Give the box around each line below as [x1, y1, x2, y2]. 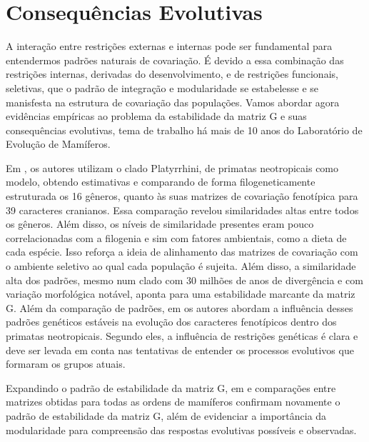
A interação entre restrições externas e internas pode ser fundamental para [6, 39, 333, 54]
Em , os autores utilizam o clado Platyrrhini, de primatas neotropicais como [6, 160, 339, 175]
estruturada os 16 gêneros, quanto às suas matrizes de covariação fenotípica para [6, 189, 358, 204]
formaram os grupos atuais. [6, 356, 126, 371]
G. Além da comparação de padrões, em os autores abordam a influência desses [6, 300, 353, 315]
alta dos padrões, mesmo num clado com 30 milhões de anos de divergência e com [6, 272, 363, 287]
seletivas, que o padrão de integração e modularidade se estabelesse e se [6, 80, 319, 95]
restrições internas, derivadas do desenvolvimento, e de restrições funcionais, [6, 66, 338, 81]
